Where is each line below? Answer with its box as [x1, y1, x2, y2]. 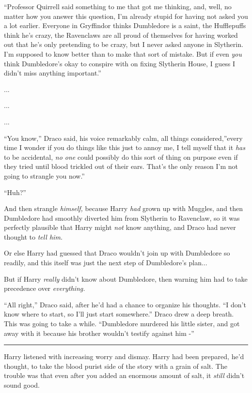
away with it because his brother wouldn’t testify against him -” [4, 328, 194, 338]
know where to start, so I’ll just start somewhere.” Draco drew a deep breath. [4, 309, 234, 319]
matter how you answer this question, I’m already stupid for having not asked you [4, 11, 248, 21]
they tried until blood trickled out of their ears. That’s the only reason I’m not [4, 161, 238, 171]
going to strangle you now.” [4, 170, 85, 181]
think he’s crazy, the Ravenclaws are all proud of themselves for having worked [4, 30, 238, 40]
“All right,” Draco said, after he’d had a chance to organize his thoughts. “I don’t [4, 299, 246, 309]
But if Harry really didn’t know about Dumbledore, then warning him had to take [4, 273, 248, 284]
